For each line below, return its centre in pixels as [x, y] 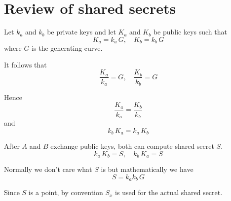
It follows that [25, 64]
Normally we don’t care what [48, 169]
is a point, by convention [66, 192]
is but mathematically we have [147, 169]
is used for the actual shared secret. [169, 192]
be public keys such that [190, 32]
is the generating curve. [67, 48]
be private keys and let [81, 32]
